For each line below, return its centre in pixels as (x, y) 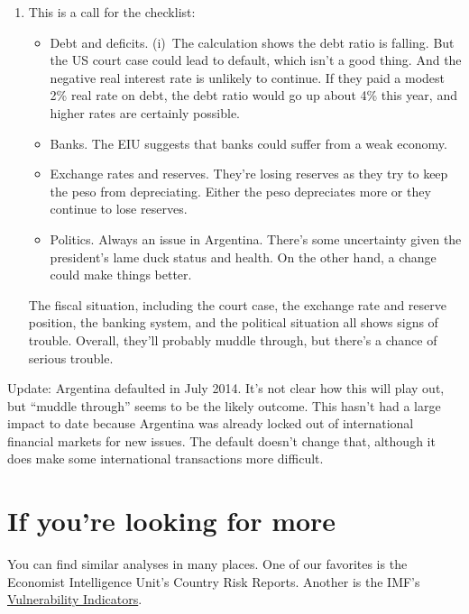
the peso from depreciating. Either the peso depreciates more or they (240, 191)
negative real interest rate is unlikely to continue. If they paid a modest (248, 77)
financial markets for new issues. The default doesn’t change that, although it (221, 440)
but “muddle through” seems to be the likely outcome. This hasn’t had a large (224, 405)
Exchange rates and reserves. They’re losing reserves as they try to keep (249, 174)
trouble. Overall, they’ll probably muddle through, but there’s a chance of (233, 339)
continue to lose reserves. (119, 209)
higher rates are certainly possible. (145, 112)
